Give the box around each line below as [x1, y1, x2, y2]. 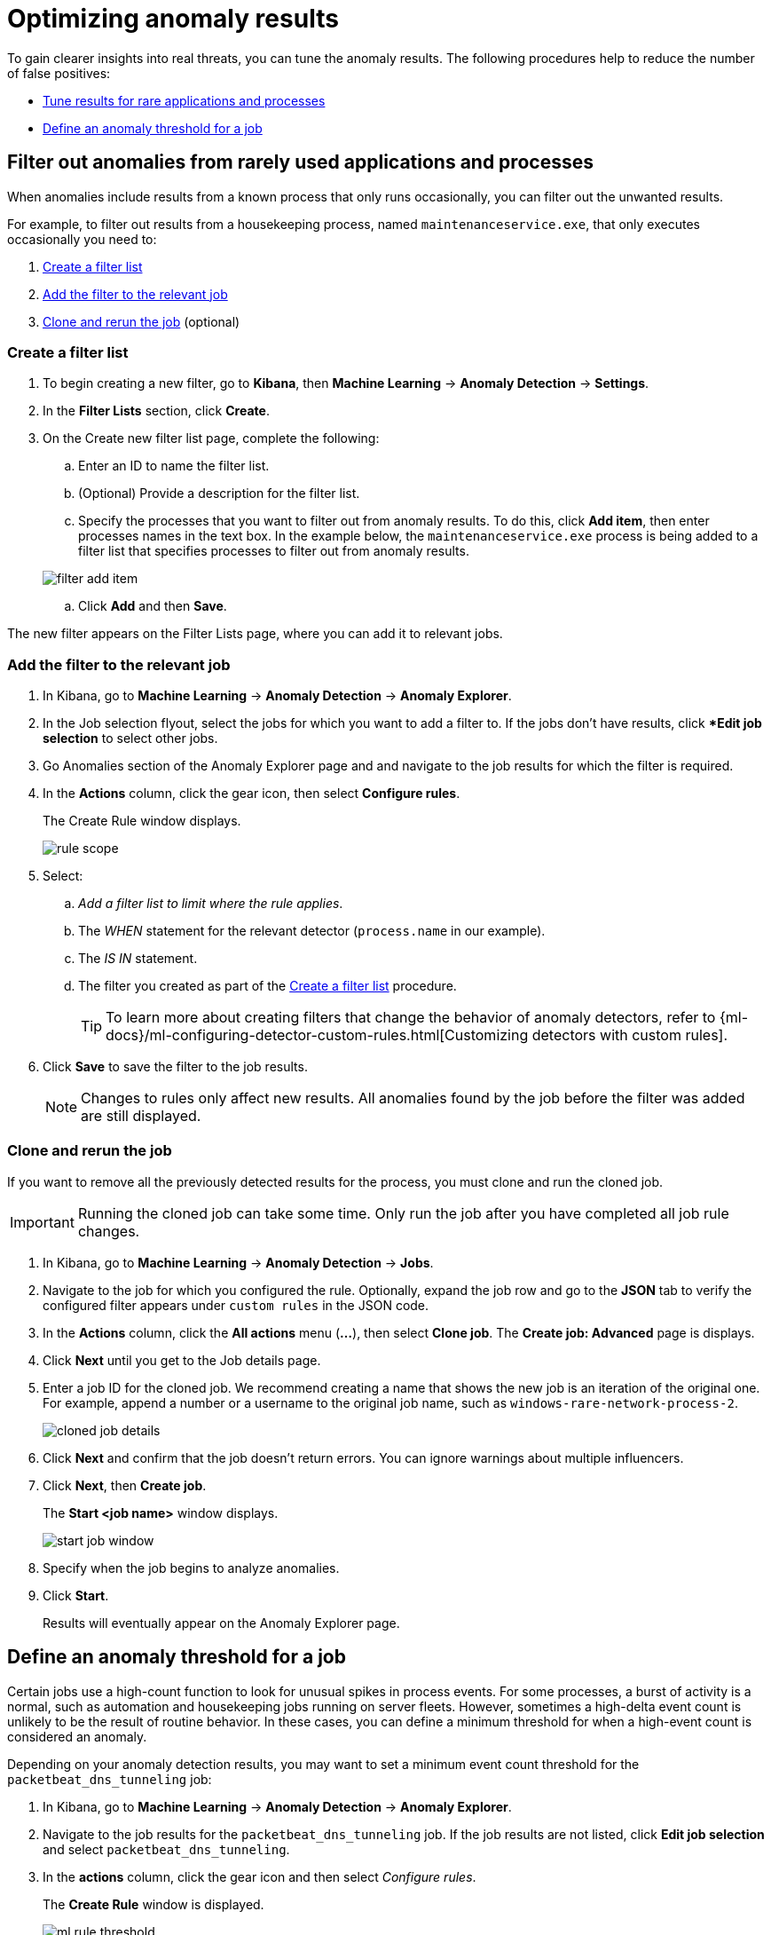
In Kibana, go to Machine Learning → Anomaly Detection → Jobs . [43, 1254, 434, 1270]
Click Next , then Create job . [43, 1477, 207, 1493]
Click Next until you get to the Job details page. [43, 1352, 321, 1368]
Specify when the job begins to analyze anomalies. [43, 1560, 340, 1576]
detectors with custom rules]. [531, 1026, 728, 1045]
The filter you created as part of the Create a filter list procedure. [78, 978, 457, 994]
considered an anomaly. [7, 1728, 147, 1744]
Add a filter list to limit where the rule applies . [78, 896, 343, 912]
